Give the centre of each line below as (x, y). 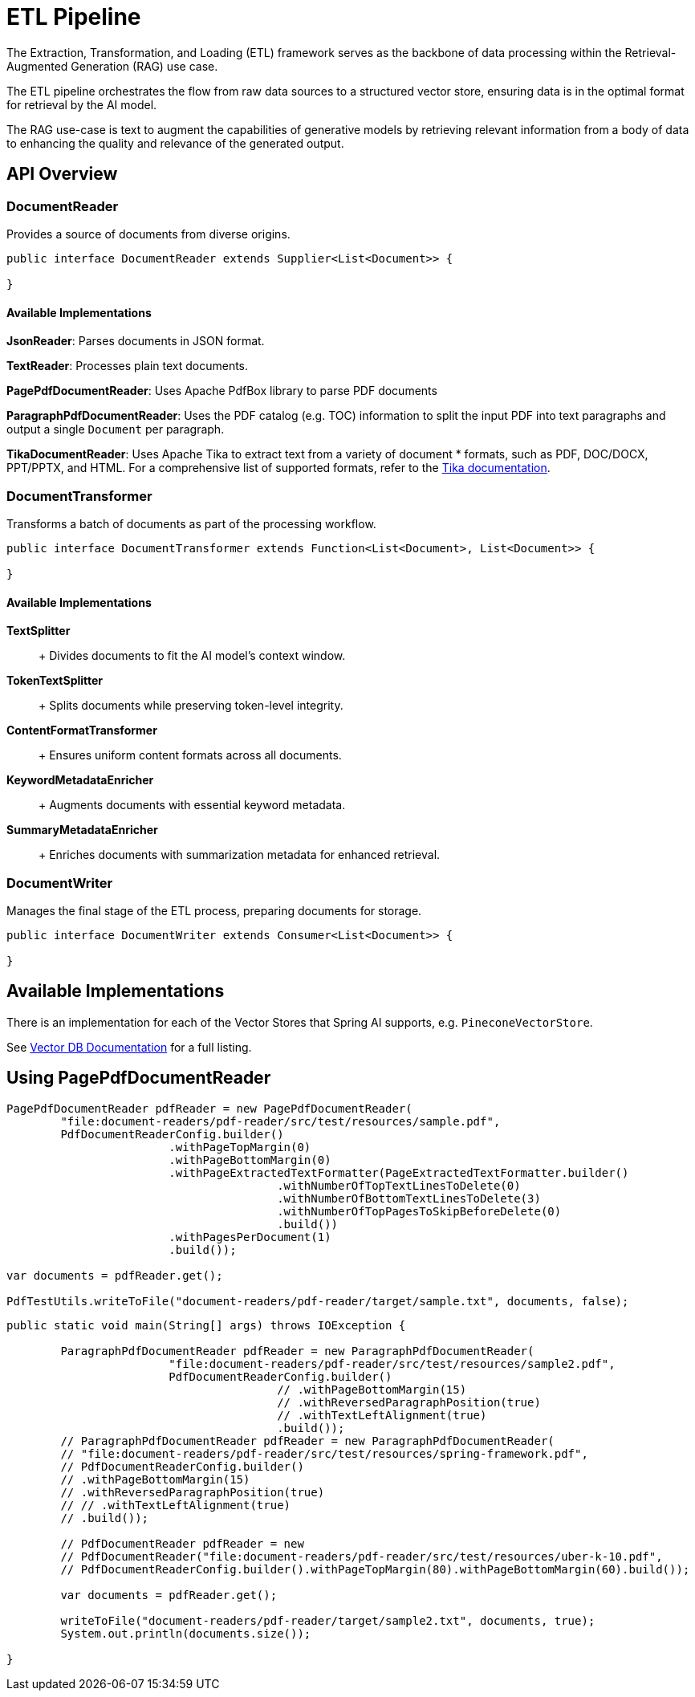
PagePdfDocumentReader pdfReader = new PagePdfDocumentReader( (209, 1108)
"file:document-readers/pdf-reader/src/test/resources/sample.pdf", (280, 1121)
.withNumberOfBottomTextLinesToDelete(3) (409, 1198)
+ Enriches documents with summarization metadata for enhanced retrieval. (240, 855)
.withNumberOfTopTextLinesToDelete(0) (399, 1185)
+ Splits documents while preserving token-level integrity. (191, 706)
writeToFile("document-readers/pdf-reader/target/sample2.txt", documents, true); (328, 1620)
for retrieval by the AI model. (82, 104)
